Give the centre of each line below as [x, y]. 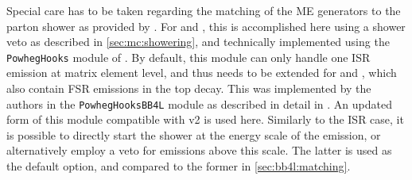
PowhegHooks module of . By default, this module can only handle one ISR [189, 57]
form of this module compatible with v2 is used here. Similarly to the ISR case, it [205, 119]
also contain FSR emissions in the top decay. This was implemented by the [189, 88]
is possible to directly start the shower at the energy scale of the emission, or [194, 134]
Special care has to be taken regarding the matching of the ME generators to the [204, 10]
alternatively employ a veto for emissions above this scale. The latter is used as [199, 150]
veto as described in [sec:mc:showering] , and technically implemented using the [198, 42]
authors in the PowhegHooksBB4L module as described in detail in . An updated [199, 103]
